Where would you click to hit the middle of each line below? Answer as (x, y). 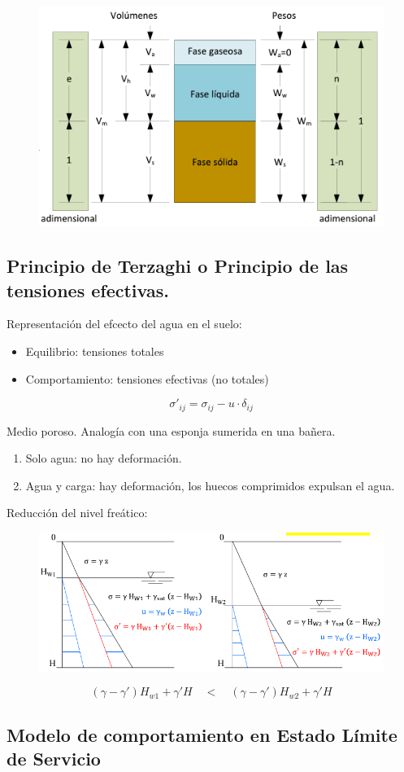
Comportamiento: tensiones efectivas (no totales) (147, 378)
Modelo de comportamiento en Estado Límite (202, 734)
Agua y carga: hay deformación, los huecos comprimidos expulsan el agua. (210, 485)
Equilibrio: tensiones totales (95, 351)
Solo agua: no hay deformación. (104, 458)
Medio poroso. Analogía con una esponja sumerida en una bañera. (171, 430)
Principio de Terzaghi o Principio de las (178, 266)
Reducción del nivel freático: (77, 513)
